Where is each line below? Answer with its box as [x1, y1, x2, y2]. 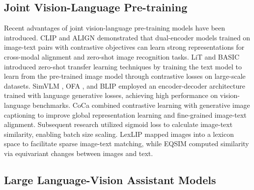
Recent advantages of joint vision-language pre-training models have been [4, 23, 226, 33]
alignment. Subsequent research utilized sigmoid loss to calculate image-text [4, 119, 233, 129]
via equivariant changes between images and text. [4, 148, 153, 158]
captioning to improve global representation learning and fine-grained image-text [4, 109, 247, 120]
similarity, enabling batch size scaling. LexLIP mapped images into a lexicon [4, 128, 234, 139]
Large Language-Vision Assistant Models [4, 172, 216, 187]
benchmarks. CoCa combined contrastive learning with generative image [32, 99, 250, 110]
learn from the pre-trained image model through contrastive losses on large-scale [4, 71, 246, 81]
